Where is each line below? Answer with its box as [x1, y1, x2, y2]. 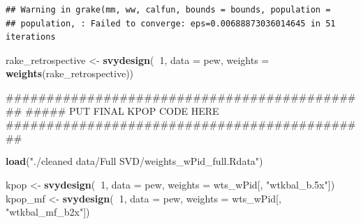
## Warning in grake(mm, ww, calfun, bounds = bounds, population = [6, 5, 331, 15]
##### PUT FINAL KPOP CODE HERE [24, 103, 219, 118]
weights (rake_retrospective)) [6, 66, 134, 81]
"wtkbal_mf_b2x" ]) [6, 205, 90, 219]
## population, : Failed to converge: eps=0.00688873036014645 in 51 [6, 18, 336, 29]
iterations [6, 32, 56, 42]
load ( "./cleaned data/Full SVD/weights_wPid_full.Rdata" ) [6, 154, 263, 168]
